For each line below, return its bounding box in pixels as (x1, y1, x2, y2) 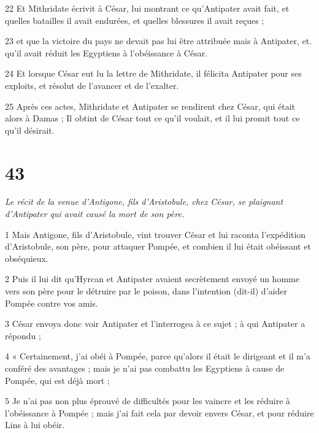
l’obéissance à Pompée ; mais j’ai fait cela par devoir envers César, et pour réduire (5, 406, 314, 419)
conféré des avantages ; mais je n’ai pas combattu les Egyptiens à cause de (5, 362, 285, 374)
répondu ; (5, 329, 41, 342)
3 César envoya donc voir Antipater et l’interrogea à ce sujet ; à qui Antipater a (5, 317, 306, 330)
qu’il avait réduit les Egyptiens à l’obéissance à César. (5, 46, 208, 59)
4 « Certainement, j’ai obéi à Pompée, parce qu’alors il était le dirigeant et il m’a (5, 350, 310, 362)
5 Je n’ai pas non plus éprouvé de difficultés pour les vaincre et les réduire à (5, 394, 291, 407)
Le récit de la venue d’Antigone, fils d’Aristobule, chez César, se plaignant (5, 195, 283, 208)
